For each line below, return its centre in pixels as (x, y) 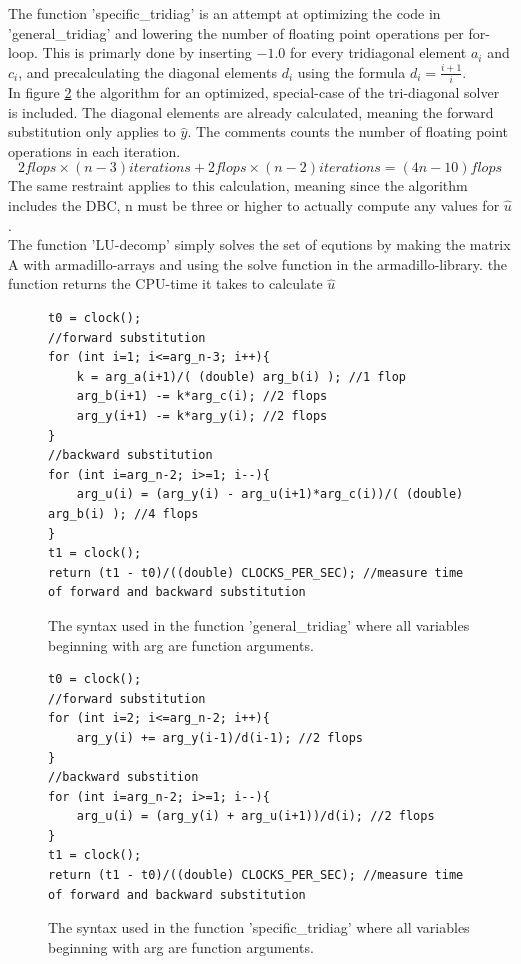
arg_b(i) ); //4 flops (123, 513)
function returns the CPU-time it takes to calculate (165, 283)
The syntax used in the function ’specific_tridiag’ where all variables (259, 927)
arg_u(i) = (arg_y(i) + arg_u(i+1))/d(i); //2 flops (255, 816)
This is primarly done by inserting (147, 52)
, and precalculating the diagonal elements (147, 71)
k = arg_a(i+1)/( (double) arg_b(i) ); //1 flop (241, 376)
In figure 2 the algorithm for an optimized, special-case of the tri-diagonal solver (254, 92)
